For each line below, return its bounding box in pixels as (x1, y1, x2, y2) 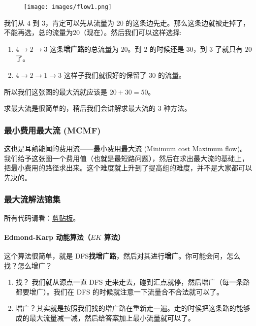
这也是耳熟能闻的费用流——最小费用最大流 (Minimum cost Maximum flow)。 (4, 143, 247, 154)
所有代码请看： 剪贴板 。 (4, 212, 80, 223)
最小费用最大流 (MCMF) (4, 124, 101, 136)
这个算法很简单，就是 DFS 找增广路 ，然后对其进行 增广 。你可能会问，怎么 (4, 251, 241, 261)
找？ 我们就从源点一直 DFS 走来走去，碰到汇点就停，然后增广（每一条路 (15, 277, 250, 287)
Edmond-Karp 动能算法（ (4, 231, 91, 242)
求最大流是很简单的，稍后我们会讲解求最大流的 (4, 103, 156, 113)
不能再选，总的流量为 (4, 27, 73, 37)
